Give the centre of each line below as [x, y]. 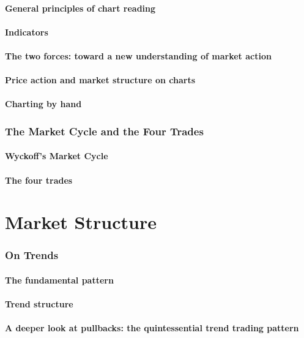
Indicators [27, 32]
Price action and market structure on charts [100, 80]
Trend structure [39, 304]
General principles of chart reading [80, 8]
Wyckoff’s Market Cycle [57, 156]
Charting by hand [43, 104]
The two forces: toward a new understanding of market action [138, 55]
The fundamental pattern [59, 280]
